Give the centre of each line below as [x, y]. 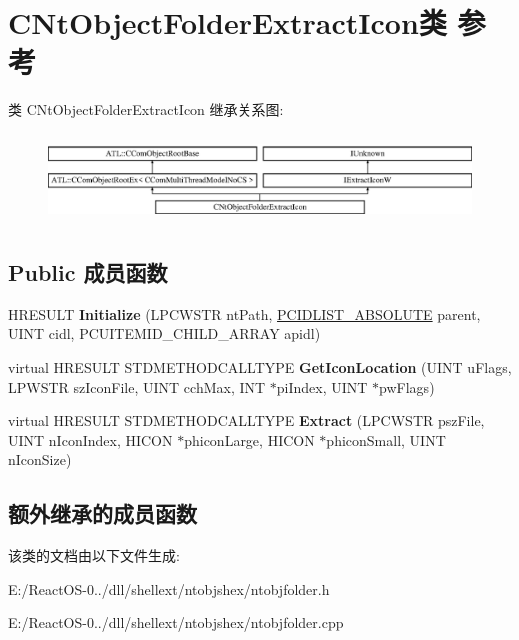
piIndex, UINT [322, 386]
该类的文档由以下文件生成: [94, 555]
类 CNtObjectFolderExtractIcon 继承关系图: [146, 109]
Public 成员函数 [88, 272]
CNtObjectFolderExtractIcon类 [227, 22]
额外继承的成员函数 [102, 513]
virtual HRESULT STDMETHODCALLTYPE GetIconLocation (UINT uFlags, [260, 367]
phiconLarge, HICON [249, 439]
